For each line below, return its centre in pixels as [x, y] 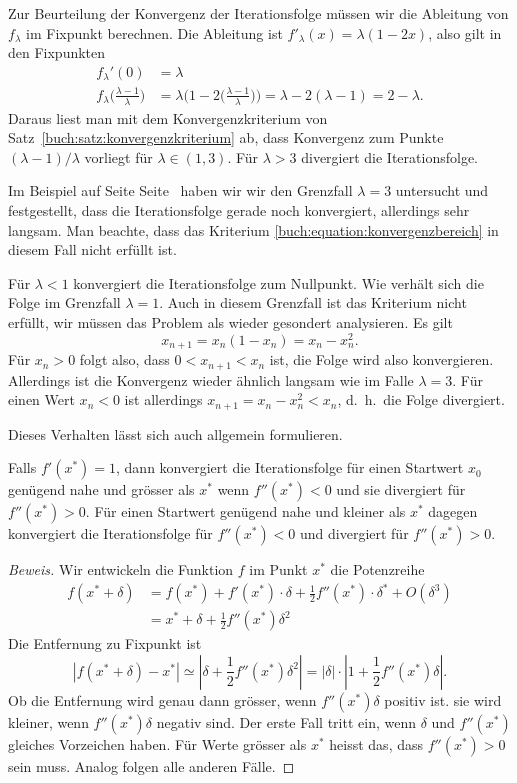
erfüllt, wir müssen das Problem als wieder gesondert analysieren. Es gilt [230, 321]
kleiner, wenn [48, 721]
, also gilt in [465, 32]
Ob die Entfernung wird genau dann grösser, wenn [162, 699]
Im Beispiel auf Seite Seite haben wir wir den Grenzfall [180, 190]
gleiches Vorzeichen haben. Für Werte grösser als [157, 743]
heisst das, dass [376, 743]
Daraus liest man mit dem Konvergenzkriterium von [168, 117]
